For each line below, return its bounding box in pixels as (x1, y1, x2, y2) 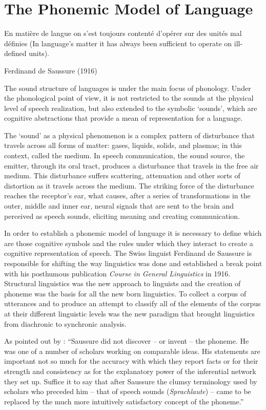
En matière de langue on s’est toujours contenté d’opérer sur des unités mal (4, 28, 242, 39)
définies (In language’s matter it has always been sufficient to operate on (4, 38, 232, 48)
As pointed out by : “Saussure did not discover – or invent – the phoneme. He (4, 336, 249, 346)
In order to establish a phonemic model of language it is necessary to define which (4, 228, 262, 238)
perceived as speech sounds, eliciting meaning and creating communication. (4, 210, 240, 221)
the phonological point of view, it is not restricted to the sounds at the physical (4, 92, 254, 103)
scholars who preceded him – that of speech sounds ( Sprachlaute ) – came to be (4, 386, 251, 397)
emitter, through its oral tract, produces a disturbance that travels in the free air (4, 160, 259, 171)
